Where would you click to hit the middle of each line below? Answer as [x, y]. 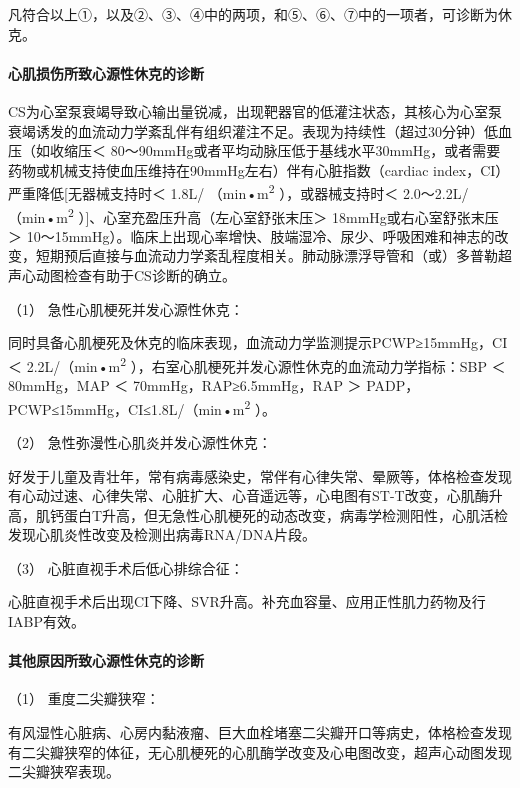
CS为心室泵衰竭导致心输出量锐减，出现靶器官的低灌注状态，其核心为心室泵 [255, 110]
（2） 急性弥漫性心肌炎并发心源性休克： [140, 441]
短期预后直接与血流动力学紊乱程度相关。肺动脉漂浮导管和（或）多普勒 [266, 255]
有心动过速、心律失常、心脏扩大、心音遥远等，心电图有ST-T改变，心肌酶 [248, 495]
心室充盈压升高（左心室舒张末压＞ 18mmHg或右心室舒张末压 [301, 216]
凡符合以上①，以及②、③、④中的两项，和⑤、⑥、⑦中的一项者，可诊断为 [253, 14]
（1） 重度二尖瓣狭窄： [84, 698]
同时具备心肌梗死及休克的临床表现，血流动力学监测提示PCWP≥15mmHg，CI [258, 342]
